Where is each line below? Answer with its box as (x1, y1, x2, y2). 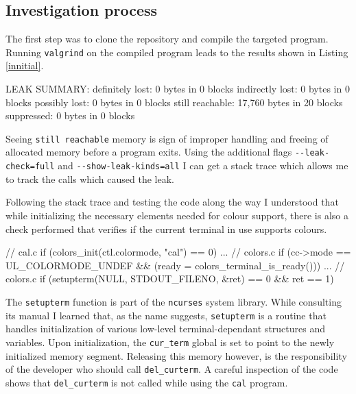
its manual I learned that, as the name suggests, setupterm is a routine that (5, 308, 327, 322)
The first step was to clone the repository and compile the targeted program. (5, 32, 329, 46)
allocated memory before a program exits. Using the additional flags (5, 145, 292, 159)
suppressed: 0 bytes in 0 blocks (5, 108, 135, 123)
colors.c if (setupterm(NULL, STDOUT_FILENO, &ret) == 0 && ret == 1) (5, 271, 334, 286)
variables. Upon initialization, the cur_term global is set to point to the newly (5, 334, 335, 349)
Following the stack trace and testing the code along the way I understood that (5, 195, 339, 209)
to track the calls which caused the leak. (5, 171, 174, 186)
